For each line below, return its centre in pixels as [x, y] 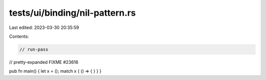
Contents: [19, 36]
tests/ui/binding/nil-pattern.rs [72, 13]
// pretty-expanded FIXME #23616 [44, 62]
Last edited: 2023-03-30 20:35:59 [44, 27]
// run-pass [34, 49]
